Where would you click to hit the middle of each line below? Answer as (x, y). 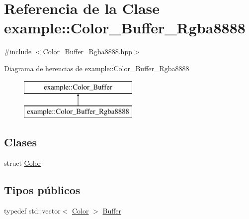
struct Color (23, 163)
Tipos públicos (42, 189)
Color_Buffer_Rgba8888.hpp (87, 52)
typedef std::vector (32, 210)
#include (18, 52)
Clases (21, 142)
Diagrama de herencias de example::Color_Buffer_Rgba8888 (97, 68)
